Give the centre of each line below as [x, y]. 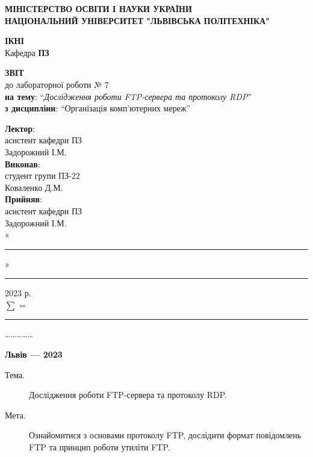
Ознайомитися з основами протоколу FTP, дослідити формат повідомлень [165, 435]
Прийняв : [23, 199]
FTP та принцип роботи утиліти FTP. [100, 447]
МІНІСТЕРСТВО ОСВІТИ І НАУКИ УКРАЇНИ [98, 8]
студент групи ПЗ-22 [42, 176]
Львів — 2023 [34, 354]
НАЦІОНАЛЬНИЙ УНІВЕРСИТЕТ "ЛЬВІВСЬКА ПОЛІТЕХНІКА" [137, 20]
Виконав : [23, 163]
